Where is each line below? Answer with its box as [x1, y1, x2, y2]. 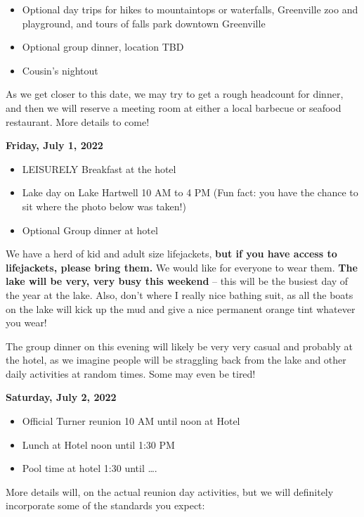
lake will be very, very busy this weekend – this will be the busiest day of [6, 274, 349, 288]
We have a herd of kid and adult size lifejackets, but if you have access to [6, 246, 337, 261]
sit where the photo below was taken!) [22, 198, 186, 213]
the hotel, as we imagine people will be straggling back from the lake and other [6, 352, 346, 367]
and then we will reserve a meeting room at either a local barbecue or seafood [6, 100, 342, 115]
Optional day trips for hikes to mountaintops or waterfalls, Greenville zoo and [22, 2, 358, 16]
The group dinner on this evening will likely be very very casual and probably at [6, 338, 353, 353]
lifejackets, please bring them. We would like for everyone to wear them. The [6, 260, 358, 274]
